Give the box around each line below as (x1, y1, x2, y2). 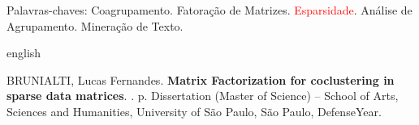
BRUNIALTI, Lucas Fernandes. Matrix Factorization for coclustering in (6, 71, 395, 88)
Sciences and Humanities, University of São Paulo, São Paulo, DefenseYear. (6, 102, 382, 119)
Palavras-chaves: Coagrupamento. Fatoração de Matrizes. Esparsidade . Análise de (6, 2, 413, 18)
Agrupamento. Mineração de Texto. (6, 17, 184, 34)
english (6, 44, 41, 61)
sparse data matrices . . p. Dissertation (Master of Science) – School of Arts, (6, 87, 399, 104)
